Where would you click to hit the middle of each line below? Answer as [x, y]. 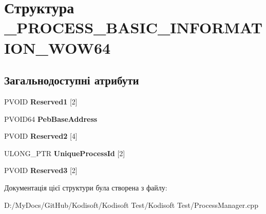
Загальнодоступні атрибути [72, 80]
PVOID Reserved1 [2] [41, 101]
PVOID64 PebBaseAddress [51, 119]
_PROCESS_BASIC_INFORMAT [134, 27]
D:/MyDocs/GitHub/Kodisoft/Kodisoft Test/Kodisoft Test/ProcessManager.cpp [131, 205]
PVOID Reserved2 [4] [41, 136]
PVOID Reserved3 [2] [41, 170]
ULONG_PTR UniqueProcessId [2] [65, 153]
